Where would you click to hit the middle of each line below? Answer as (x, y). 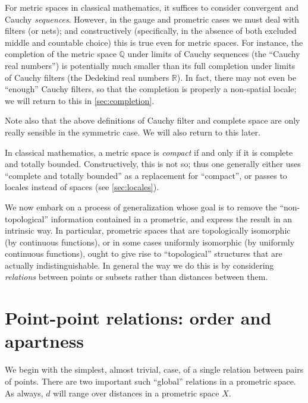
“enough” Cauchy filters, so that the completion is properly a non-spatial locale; (151, 89)
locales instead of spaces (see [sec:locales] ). (82, 187)
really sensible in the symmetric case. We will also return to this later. (133, 132)
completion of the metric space (61, 54)
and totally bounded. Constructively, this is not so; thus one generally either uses (153, 164)
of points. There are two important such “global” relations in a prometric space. (150, 381)
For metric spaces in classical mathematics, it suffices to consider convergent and (152, 7)
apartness (45, 341)
